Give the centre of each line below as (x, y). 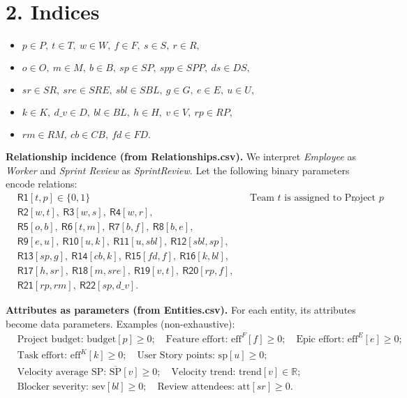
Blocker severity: (53, 386)
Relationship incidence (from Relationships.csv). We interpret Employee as (181, 156)
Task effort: (42, 356)
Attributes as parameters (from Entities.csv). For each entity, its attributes (181, 310)
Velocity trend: (203, 372)
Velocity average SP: (62, 372)
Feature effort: (197, 339)
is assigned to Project (330, 198)
